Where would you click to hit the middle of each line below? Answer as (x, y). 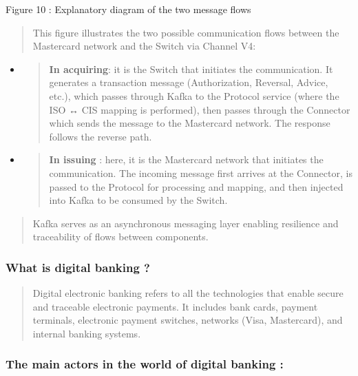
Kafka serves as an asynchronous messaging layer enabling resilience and (186, 223)
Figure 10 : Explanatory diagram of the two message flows (128, 9)
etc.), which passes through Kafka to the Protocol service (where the (194, 95)
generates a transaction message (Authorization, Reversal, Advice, (189, 82)
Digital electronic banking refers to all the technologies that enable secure (188, 293)
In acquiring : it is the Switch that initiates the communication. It (191, 69)
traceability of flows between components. (120, 237)
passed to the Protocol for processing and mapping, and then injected (196, 186)
